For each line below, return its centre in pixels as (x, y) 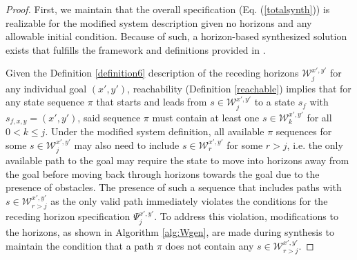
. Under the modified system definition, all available (155, 131)
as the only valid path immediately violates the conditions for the (189, 201)
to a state (275, 102)
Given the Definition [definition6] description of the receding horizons (152, 73)
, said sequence (109, 117)
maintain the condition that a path (80, 245)
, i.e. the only (315, 144)
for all (319, 117)
